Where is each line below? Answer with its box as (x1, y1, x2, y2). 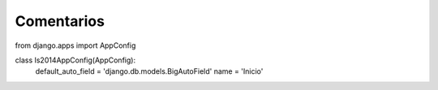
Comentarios (15, 12, 105, 30)
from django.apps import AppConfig (15, 41, 136, 50)
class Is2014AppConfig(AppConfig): (15, 55, 136, 65)
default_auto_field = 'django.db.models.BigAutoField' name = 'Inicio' (35, 66, 264, 76)
